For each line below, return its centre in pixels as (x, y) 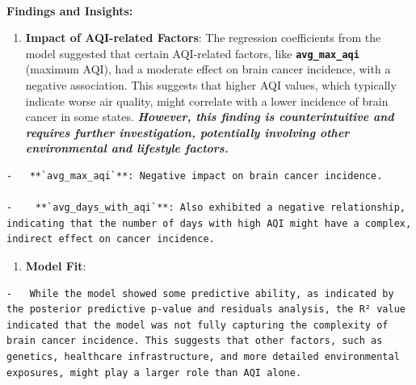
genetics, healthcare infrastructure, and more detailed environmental (203, 356)
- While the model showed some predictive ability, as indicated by (200, 293)
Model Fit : (56, 265)
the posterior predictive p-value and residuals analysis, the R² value (206, 310)
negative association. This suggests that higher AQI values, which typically (211, 85)
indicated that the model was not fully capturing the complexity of (197, 325)
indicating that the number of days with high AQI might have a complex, (209, 223)
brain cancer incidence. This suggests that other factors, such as (195, 341)
